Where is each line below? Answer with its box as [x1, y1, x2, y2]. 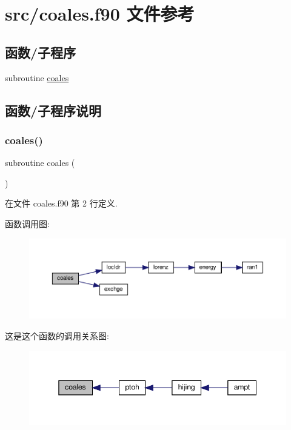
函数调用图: [5, 217, 50, 230]
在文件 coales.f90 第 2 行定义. [5, 197, 118, 210]
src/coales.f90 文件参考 [5, 1, 195, 26]
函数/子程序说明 [5, 101, 102, 119]
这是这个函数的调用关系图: [5, 329, 109, 342]
